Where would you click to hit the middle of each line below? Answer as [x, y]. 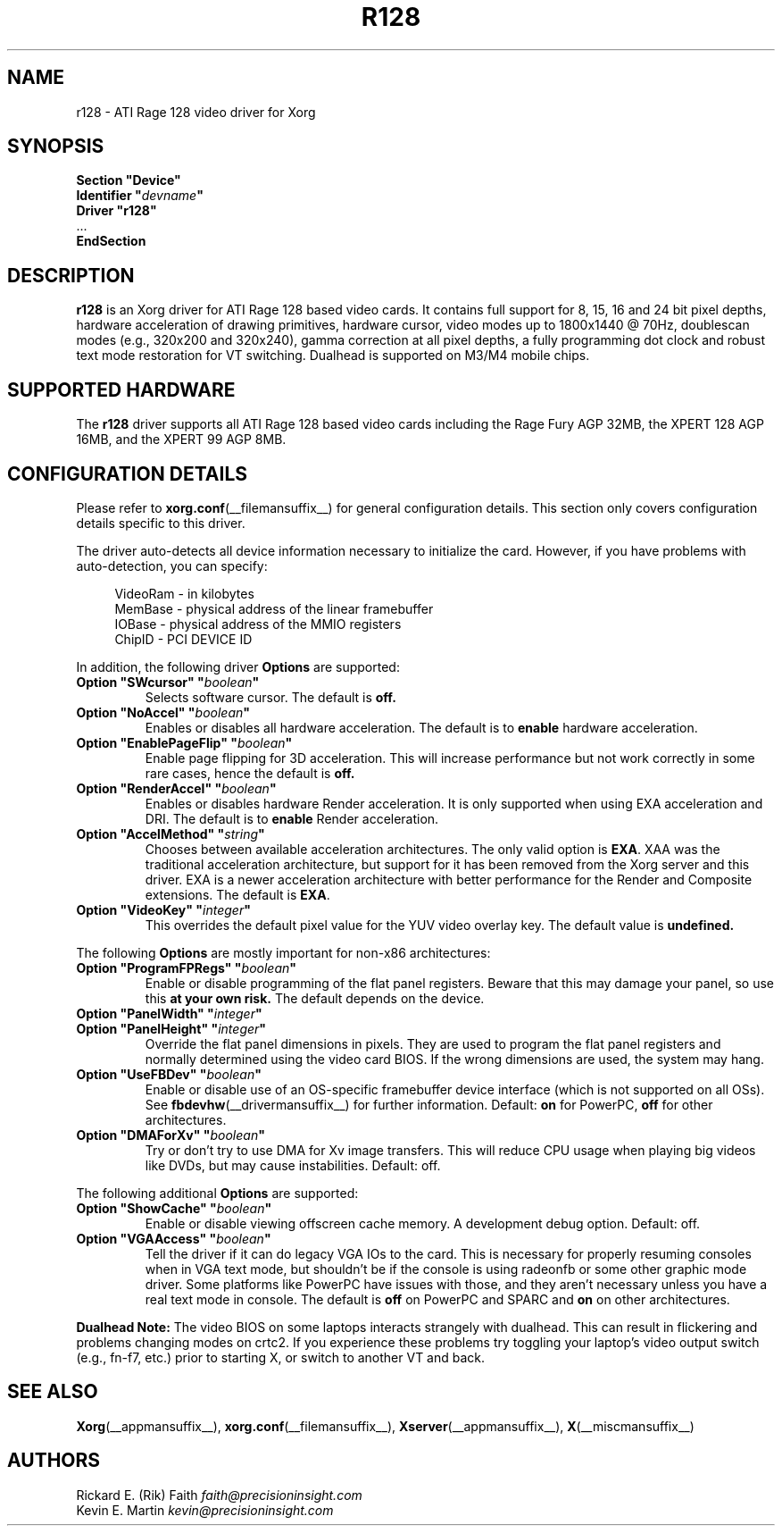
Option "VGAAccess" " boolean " [174, 1238]
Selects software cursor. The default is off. [270, 697]
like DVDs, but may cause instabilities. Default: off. [293, 1165]
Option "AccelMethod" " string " [171, 834]
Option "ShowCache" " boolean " [174, 1208]
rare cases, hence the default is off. [250, 773]
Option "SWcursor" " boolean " [168, 682]
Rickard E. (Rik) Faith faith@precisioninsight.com [219, 1495]
